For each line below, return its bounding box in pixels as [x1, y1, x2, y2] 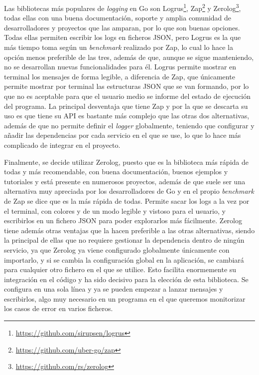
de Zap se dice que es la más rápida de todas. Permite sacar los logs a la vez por [4, 195, 250, 206]
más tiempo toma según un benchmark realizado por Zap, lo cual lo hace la [4, 42, 233, 52]
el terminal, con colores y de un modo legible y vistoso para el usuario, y [4, 205, 226, 216]
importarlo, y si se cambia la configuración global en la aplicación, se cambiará [4, 254, 244, 265]
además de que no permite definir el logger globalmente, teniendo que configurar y [4, 120, 255, 130]
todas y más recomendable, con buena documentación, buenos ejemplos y [4, 166, 228, 177]
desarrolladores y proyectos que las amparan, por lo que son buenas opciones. [4, 22, 240, 32]
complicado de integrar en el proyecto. [4, 139, 121, 150]
